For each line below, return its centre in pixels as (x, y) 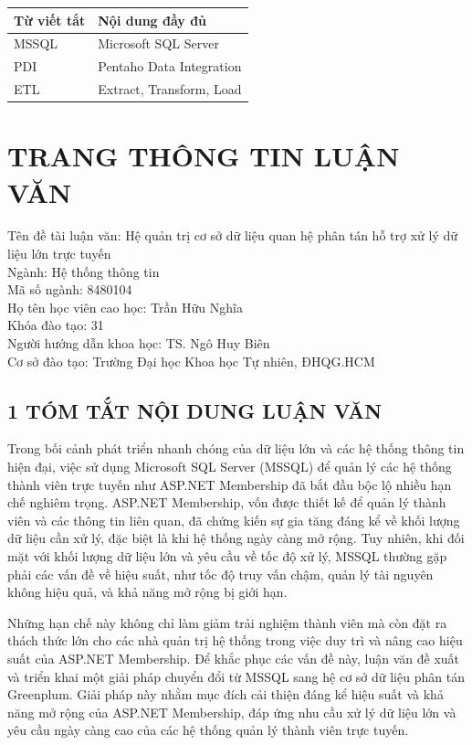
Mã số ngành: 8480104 (70, 289)
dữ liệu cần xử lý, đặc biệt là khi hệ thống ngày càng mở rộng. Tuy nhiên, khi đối (236, 538)
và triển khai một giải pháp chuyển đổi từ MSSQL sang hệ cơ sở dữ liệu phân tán (236, 676)
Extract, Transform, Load (170, 89)
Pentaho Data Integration (170, 66)
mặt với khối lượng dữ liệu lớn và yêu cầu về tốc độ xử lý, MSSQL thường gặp (227, 555)
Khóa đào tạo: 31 (56, 325)
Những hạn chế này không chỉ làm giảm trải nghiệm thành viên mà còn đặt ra (227, 622)
